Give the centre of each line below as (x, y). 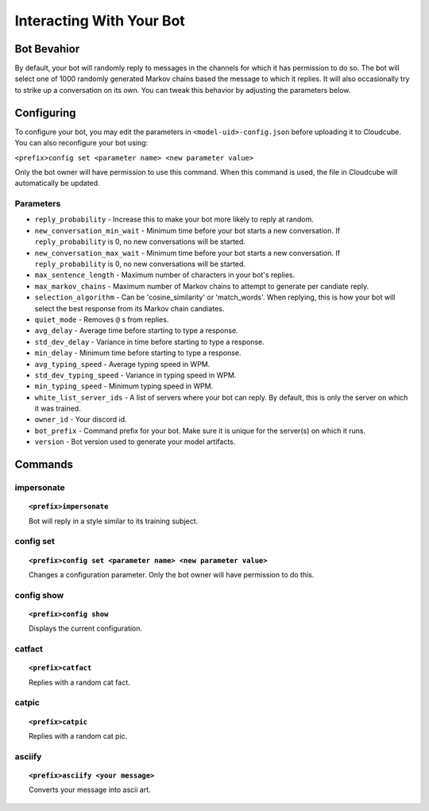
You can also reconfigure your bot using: (81, 143)
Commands (44, 465)
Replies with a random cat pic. (78, 736)
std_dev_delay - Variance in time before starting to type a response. (150, 342)
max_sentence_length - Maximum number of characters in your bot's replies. (165, 275)
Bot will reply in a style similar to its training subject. (114, 521)
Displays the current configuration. (86, 628)
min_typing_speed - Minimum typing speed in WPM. (124, 386)
